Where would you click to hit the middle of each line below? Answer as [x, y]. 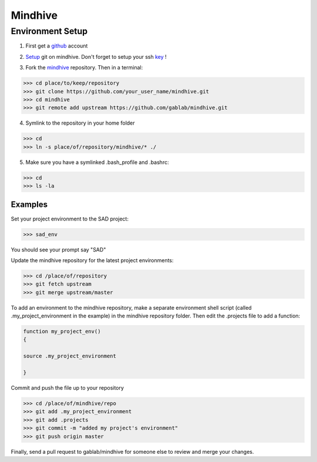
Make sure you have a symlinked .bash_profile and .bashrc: [97, 162]
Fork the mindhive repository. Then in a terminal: [84, 68]
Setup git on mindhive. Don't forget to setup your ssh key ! [96, 56]
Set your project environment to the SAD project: [70, 219]
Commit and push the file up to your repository [68, 387]
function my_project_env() [62, 332]
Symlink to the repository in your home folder [80, 123]
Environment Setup [49, 31]
